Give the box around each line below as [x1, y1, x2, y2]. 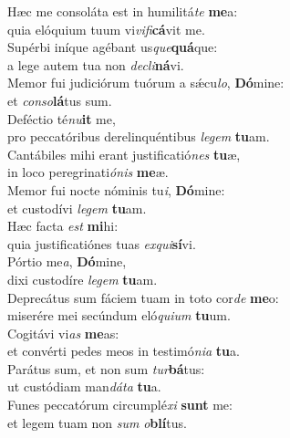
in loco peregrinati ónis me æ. [7, 162, 169, 182]
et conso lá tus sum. [7, 90, 112, 109]
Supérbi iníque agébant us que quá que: [7, 37, 218, 57]
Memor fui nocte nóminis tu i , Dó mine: [7, 180, 225, 199]
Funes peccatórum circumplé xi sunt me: [7, 395, 233, 414]
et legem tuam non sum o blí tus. [7, 412, 187, 432]
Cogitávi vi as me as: [7, 323, 119, 342]
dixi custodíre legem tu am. [7, 269, 158, 288]
